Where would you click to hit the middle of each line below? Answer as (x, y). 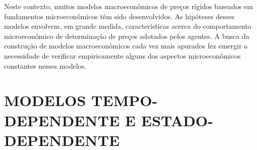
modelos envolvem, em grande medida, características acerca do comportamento (128, 26)
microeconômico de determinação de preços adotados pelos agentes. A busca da (127, 36)
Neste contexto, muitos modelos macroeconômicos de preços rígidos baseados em (128, 6)
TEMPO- (124, 100)
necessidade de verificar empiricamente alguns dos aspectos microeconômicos (122, 55)
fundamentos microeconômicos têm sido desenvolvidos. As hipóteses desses (119, 16)
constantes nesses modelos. (45, 65)
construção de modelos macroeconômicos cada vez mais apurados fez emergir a (126, 46)
